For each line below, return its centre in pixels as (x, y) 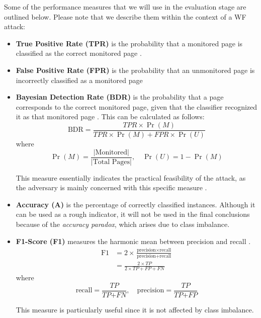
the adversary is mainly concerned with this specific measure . (111, 187)
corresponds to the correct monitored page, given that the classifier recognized (137, 106)
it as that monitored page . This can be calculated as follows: (110, 116)
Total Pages (111, 162)
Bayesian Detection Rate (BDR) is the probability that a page (120, 97)
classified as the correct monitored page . (79, 53)
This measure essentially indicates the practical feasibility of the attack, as (131, 177)
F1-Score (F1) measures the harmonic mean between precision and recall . (133, 241)
